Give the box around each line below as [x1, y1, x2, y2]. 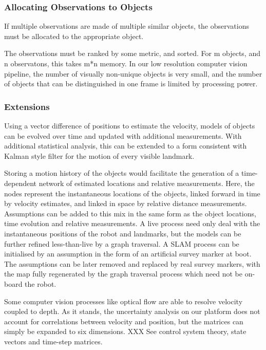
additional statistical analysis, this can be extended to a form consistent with [4, 140, 247, 151]
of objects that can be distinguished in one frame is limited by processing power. [4, 78, 258, 89]
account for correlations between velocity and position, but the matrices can [4, 316, 243, 326]
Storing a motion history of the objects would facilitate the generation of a [4, 168, 239, 178]
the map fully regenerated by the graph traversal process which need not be [4, 268, 243, 279]
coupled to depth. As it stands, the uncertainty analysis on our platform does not [4, 306, 260, 317]
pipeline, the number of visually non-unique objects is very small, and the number [4, 68, 262, 79]
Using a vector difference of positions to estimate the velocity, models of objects [4, 120, 255, 131]
